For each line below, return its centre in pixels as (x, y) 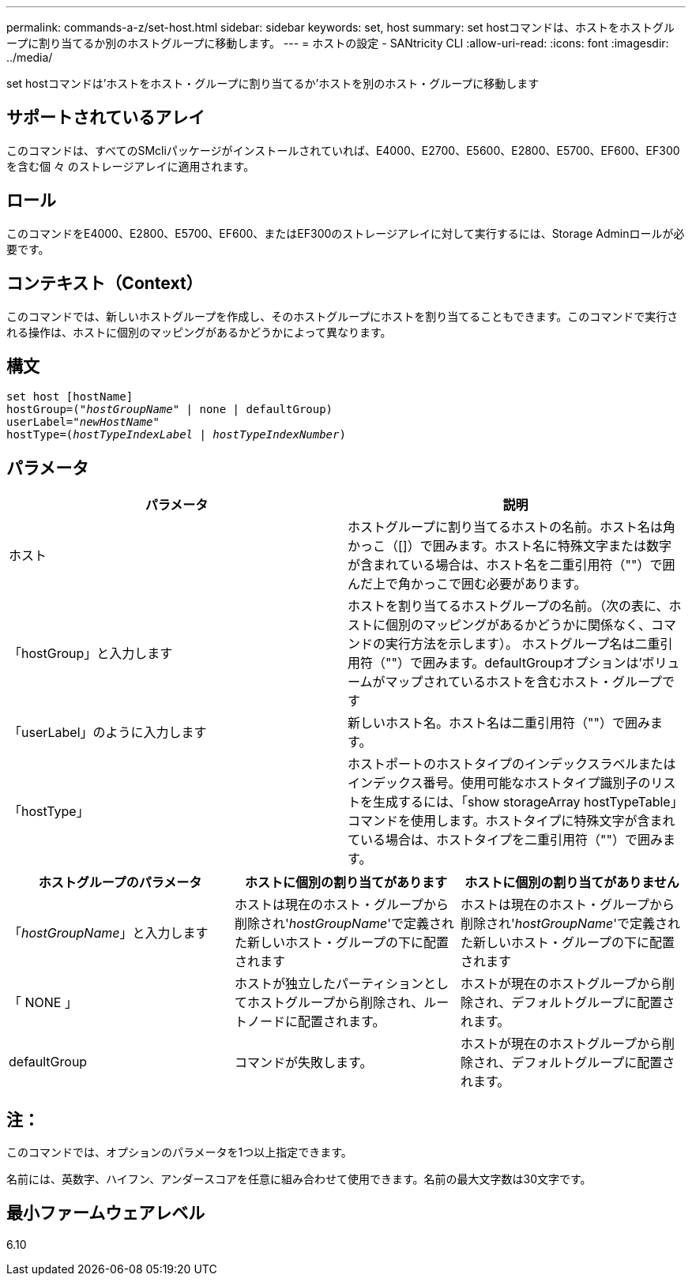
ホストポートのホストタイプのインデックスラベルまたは (512, 764)
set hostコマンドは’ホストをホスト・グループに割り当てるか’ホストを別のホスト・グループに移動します (273, 83)
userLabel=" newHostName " (83, 422)
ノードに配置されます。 (316, 1022)
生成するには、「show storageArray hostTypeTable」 (528, 802)
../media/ (30, 57)
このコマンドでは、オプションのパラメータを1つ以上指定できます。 (179, 1152)
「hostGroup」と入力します (91, 654)
